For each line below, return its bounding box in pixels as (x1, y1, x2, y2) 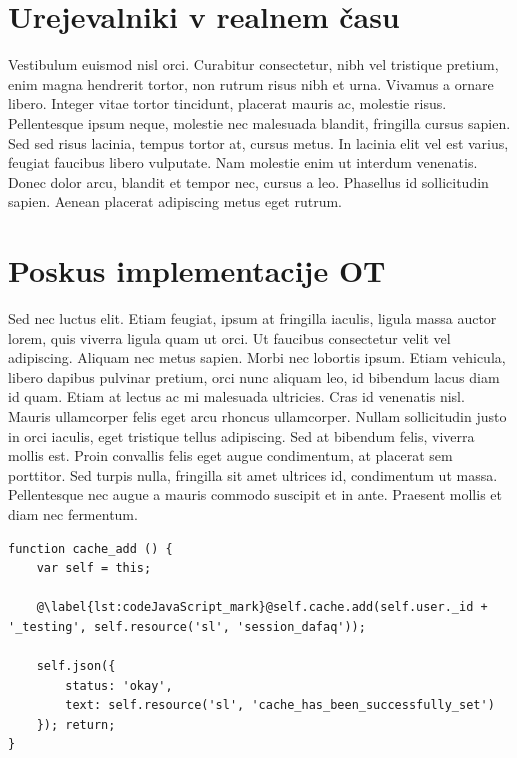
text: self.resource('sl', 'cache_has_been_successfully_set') (65, 698, 495, 713)
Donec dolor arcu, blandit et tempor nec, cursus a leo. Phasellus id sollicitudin (8, 171, 489, 192)
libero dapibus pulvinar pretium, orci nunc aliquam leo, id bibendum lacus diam (8, 366, 500, 387)
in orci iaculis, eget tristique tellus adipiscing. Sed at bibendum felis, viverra (8, 425, 475, 446)
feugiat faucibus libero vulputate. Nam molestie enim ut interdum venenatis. (8, 152, 478, 173)
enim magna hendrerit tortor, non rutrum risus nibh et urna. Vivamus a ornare (8, 73, 494, 94)
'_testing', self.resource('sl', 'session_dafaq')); (8, 619, 366, 634)
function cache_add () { (8, 541, 173, 556)
